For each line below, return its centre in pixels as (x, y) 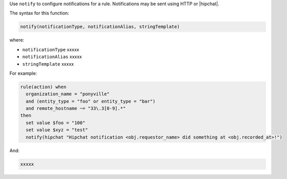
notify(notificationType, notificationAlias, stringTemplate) (100, 27)
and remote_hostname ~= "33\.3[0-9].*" (76, 108)
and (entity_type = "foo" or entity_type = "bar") (91, 101)
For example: (23, 73)
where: (17, 40)
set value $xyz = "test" (57, 130)
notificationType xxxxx (51, 49)
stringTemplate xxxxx (48, 64)
